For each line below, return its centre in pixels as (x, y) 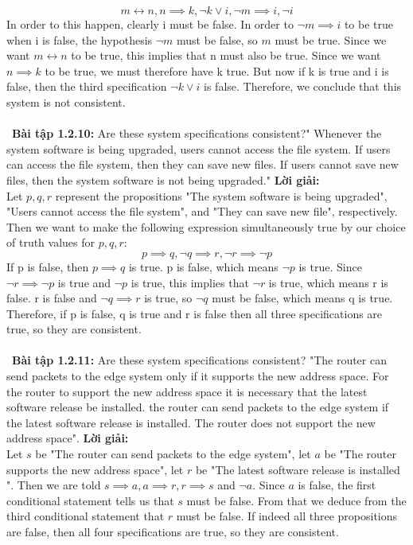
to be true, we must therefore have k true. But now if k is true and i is (217, 70)
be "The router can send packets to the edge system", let (173, 454)
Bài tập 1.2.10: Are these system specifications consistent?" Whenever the (197, 133)
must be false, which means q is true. (302, 298)
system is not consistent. (66, 101)
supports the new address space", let (95, 469)
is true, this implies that (190, 282)
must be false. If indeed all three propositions (287, 516)
